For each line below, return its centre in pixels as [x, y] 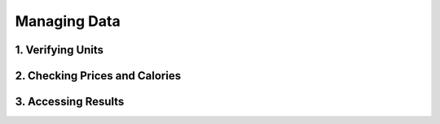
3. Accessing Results [70, 102]
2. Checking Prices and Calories [98, 76]
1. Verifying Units [59, 50]
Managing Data [68, 21]
